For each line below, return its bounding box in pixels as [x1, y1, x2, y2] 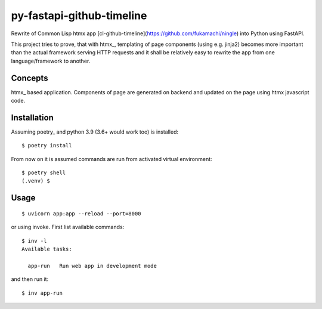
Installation [11, 112, 54, 122]
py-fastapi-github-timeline [11, 9, 147, 22]
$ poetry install [21, 142, 72, 149]
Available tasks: [21, 246, 72, 253]
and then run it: [11, 276, 49, 283]
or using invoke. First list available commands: [11, 224, 125, 231]
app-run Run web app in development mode [27, 262, 157, 269]
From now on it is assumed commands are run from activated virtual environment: [11, 155, 212, 162]
